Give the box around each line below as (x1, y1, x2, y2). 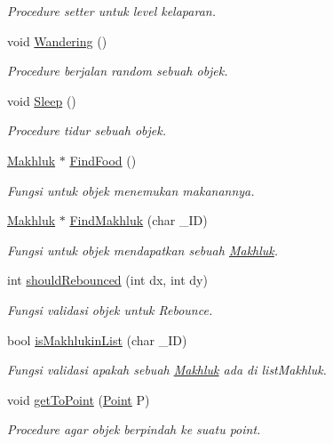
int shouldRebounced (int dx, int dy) (7, 270, 208, 289)
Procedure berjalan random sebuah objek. (7, 61, 228, 80)
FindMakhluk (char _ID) (69, 211, 208, 230)
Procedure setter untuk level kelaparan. (7, 2, 216, 20)
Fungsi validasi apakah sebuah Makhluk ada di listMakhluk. (7, 360, 327, 379)
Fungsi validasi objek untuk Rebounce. (7, 300, 213, 319)
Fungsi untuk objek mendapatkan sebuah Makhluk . (7, 240, 279, 259)
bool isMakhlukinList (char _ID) (7, 330, 187, 349)
